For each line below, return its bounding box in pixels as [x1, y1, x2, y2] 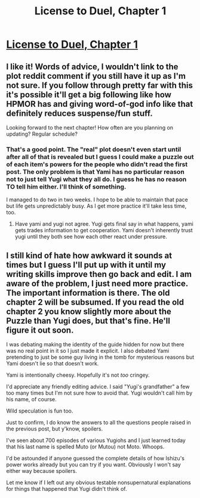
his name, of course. [6, 396, 57, 403]
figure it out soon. [6, 325, 74, 335]
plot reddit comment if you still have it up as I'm [6, 70, 186, 81]
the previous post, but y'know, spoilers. [6, 425, 103, 432]
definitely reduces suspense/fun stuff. [6, 108, 153, 118]
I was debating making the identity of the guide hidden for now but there [6, 341, 184, 348]
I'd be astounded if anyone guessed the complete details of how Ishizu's [6, 455, 185, 462]
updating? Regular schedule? [6, 130, 78, 137]
